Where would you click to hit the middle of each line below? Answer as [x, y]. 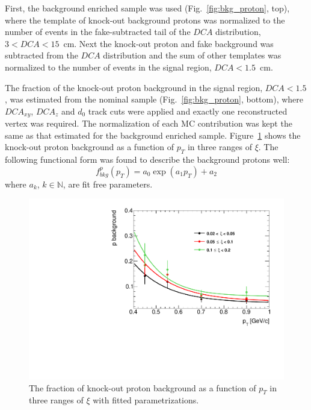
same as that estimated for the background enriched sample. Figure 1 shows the [153, 135]
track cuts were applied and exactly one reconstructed [188, 111]
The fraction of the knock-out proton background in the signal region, [134, 87]
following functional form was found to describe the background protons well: [147, 159]
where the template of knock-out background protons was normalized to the [145, 20]
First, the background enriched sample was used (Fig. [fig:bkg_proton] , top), [147, 8]
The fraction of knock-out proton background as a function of [143, 387]
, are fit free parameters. [108, 184]
